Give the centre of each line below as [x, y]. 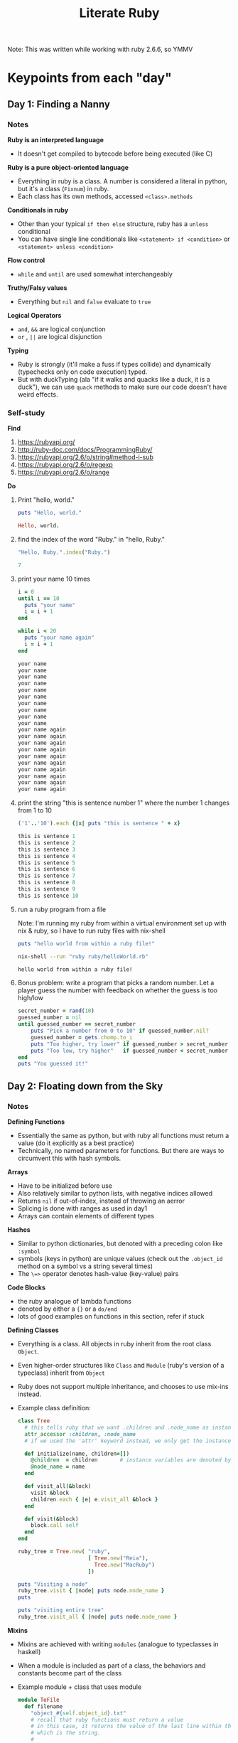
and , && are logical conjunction [61, 329]
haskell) [29, 1651]
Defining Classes [33, 1330]
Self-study [26, 412]
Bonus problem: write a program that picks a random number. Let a [116, 983]
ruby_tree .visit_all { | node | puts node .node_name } [97, 1617]
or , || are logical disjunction [60, 337]
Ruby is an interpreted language [56, 140]
